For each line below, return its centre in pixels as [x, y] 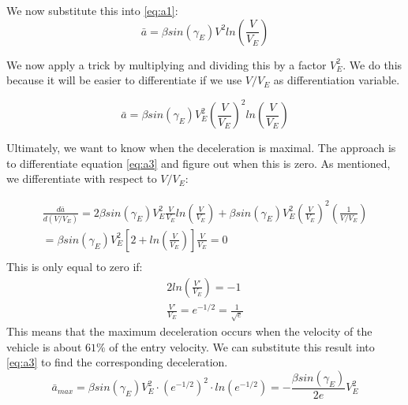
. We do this [372, 64]
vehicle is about [44, 346]
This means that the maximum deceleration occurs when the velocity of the [189, 331]
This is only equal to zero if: [75, 266]
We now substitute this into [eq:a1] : [92, 10]
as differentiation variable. [337, 80]
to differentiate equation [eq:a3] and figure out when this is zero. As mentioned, [198, 163]
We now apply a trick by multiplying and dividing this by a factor [167, 64]
